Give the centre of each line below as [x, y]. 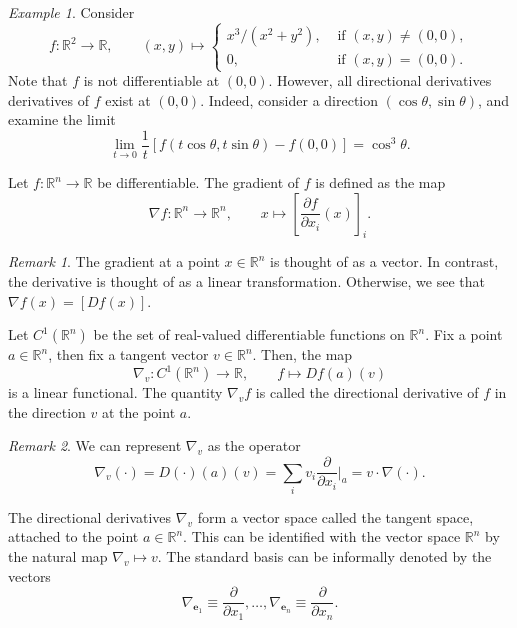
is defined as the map [380, 182]
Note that [38, 80]
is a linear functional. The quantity [115, 392]
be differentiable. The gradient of [198, 182]
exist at [128, 99]
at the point [138, 411]
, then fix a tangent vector [128, 354]
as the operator [254, 445]
